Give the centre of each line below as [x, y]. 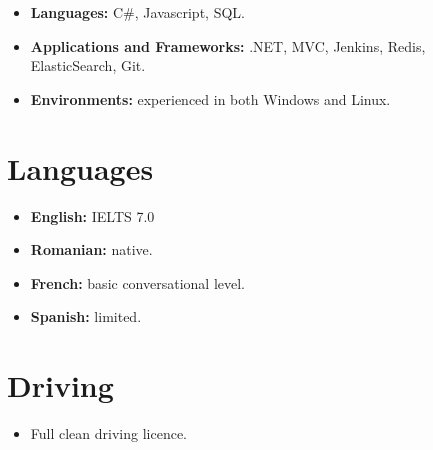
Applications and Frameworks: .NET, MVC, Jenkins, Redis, [228, 45]
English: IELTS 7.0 [92, 215]
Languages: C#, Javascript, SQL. [137, 12]
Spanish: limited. [86, 316]
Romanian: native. [91, 249]
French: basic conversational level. [138, 282]
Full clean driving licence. [108, 433]
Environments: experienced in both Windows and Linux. [210, 98]
